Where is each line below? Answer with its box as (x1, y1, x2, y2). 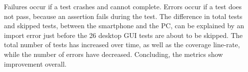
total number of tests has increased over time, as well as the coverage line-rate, (4, 39, 240, 50)
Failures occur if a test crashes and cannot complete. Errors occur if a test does (4, 1, 242, 11)
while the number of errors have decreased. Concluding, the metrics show (4, 49, 223, 59)
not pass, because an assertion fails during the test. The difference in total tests (4, 11, 243, 21)
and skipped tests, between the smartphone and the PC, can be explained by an (4, 20, 244, 31)
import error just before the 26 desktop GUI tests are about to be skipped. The (4, 30, 243, 40)
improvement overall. (4, 58, 67, 69)
